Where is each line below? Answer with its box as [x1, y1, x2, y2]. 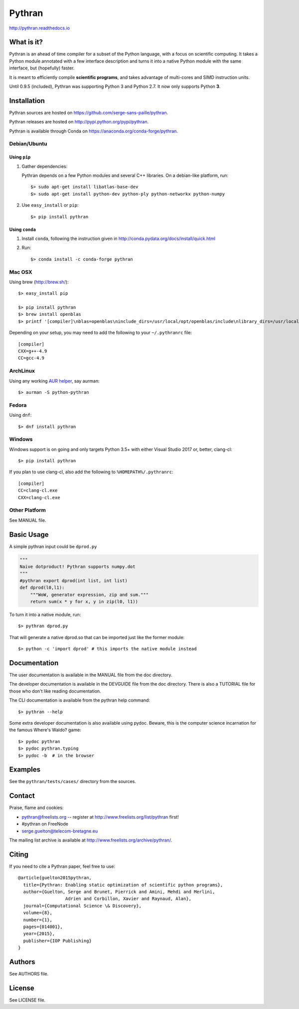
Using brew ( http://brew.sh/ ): [9, 279, 69, 285]
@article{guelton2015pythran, [18, 875, 92, 881]
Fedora [9, 401, 27, 408]
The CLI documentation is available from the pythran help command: [9, 697, 150, 703]
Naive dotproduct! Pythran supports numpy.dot [19, 564, 136, 570]
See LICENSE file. [9, 997, 46, 1003]
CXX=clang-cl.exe [18, 495, 60, 500]
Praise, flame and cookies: [9, 805, 64, 811]
